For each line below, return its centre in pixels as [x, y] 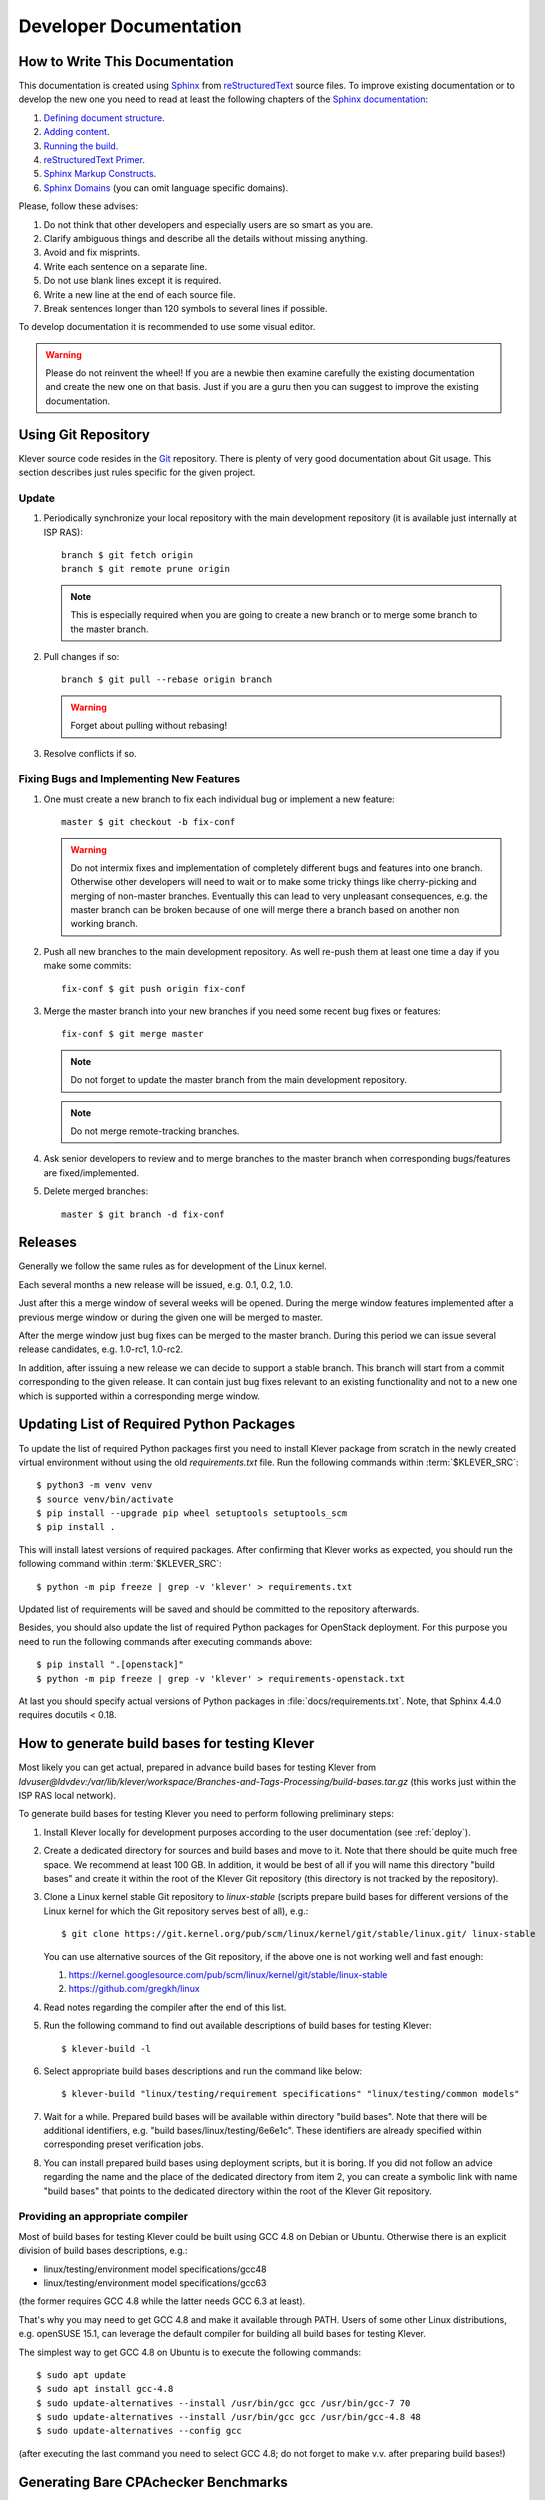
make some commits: [87, 966]
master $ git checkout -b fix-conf [148, 822]
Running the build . [81, 146]
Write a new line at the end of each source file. [139, 294]
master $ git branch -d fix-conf [143, 1214]
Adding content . [76, 132]
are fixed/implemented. [91, 1172]
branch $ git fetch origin [127, 555]
